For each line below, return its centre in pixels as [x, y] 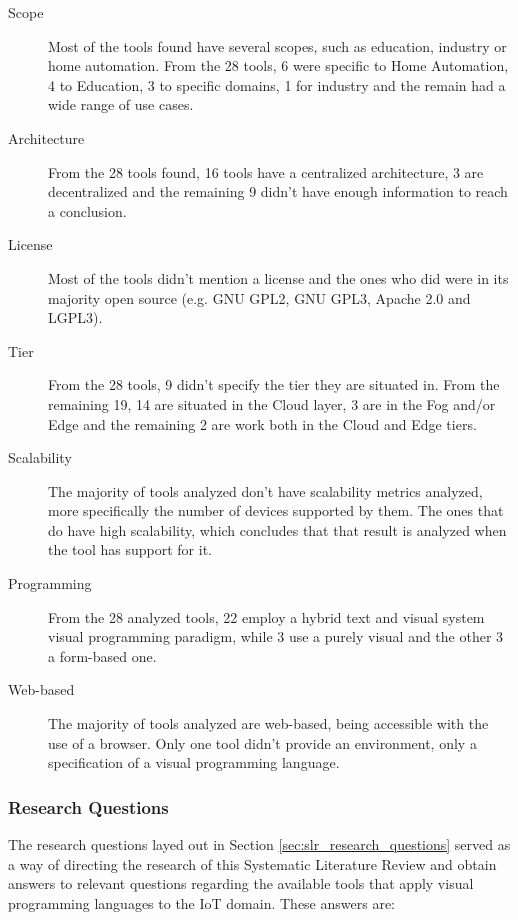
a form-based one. [102, 655]
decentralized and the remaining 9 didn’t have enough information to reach [278, 191]
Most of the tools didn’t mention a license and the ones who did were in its [278, 277]
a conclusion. [87, 210]
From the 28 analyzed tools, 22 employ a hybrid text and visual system [266, 616]
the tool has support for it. [130, 549]
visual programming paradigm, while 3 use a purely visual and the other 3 [276, 636]
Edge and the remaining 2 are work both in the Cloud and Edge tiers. [262, 423]
